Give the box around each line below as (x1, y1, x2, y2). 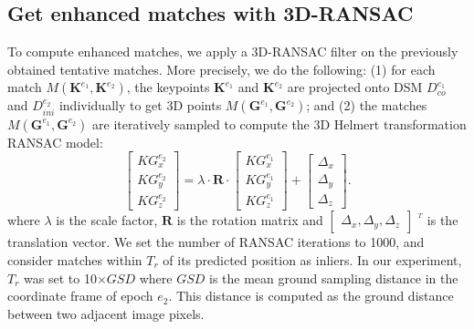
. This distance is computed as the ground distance (168, 286, 454, 305)
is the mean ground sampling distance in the (209, 268, 458, 287)
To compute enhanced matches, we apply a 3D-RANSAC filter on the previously (7, 42, 458, 61)
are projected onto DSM (287, 77, 423, 97)
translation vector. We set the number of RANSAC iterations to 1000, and (7, 232, 425, 252)
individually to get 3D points (58, 96, 222, 115)
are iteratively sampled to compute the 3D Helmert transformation (92, 114, 467, 133)
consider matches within (7, 250, 142, 269)
